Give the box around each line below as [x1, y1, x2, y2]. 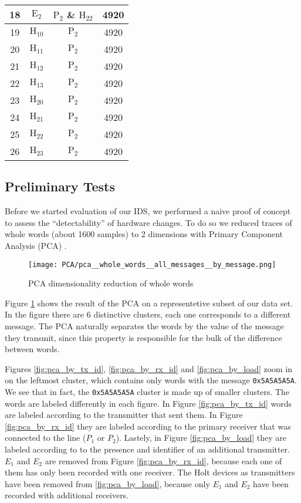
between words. [5, 343, 60, 355]
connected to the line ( [5, 431, 86, 444]
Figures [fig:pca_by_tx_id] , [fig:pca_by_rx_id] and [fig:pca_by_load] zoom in [5, 362, 293, 374]
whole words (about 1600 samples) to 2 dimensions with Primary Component [5, 228, 283, 240]
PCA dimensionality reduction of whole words [28, 277, 194, 289]
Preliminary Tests [5, 177, 115, 195]
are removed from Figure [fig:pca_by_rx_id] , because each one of [45, 454, 282, 467]
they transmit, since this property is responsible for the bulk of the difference [5, 331, 282, 343]
